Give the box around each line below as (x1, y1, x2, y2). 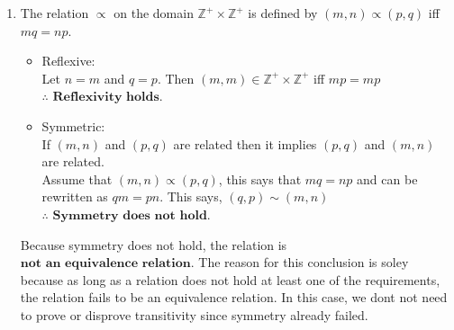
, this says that (218, 169, 302, 188)
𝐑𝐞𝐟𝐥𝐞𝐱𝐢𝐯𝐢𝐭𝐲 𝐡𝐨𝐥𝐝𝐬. (52, 91, 163, 104)
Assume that (41, 169, 113, 188)
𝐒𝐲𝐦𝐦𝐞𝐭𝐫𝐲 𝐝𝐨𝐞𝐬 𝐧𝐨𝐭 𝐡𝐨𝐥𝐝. (52, 209, 211, 222)
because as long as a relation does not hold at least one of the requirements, (20, 270, 440, 289)
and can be (357, 169, 418, 188)
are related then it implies (173, 134, 317, 153)
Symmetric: (41, 116, 105, 135)
